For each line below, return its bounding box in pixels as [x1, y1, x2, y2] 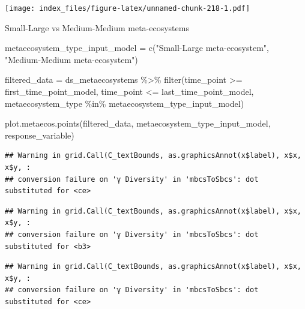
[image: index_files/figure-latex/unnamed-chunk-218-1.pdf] [5, 4, 250, 13]
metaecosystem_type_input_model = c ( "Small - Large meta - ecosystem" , [5, 41, 269, 54]
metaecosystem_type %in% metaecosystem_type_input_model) [5, 97, 244, 109]
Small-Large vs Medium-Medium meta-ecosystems [5, 21, 189, 34]
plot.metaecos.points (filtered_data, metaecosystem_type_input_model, [5, 117, 271, 130]
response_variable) [5, 128, 74, 141]
